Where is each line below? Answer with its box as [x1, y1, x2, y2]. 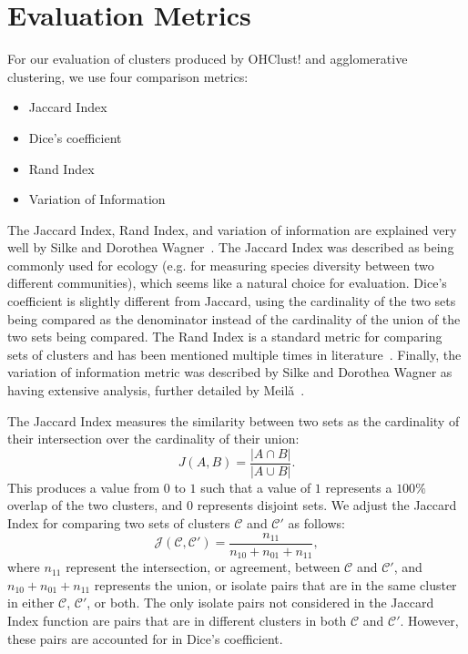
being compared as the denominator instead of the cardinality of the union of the [7, 309, 461, 328]
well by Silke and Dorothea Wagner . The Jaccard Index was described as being [7, 238, 454, 257]
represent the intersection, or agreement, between [66, 557, 341, 577]
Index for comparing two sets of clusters [7, 514, 230, 533]
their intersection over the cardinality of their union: [7, 429, 300, 448]
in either [7, 593, 55, 612]
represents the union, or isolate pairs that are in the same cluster [94, 575, 457, 594]
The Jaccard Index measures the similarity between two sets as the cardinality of [7, 411, 460, 430]
